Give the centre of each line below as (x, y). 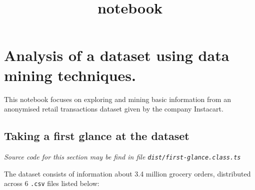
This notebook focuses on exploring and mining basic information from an (117, 99)
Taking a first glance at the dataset (97, 136)
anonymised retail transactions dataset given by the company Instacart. (114, 109)
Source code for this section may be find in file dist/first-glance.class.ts (122, 156)
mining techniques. (70, 75)
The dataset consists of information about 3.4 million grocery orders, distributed (127, 173)
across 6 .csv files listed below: (52, 183)
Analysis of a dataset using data (117, 55)
